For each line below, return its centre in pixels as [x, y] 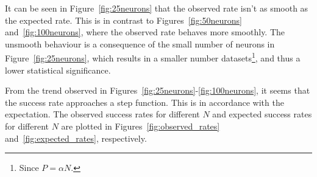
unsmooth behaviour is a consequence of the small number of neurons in [140, 43]
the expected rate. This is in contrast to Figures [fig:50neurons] [123, 20]
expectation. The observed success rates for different [102, 114]
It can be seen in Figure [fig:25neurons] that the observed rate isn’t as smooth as [157, 8]
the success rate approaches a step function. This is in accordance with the [144, 102]
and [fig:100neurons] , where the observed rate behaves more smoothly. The [145, 32]
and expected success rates [262, 114]
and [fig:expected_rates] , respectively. [76, 138]
